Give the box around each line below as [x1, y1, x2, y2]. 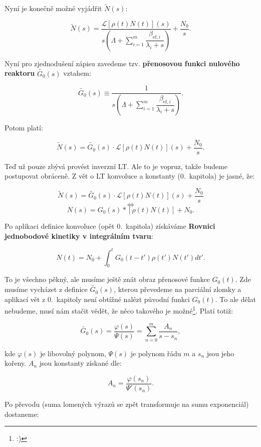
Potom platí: [5, 122, 43, 133]
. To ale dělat [215, 293, 256, 304]
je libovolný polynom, [40, 348, 106, 358]
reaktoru [5, 68, 35, 78]
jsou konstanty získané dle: [39, 358, 122, 368]
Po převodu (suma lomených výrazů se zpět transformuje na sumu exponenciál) [5, 399, 249, 409]
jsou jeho [206, 348, 234, 358]
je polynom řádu [130, 348, 181, 358]
